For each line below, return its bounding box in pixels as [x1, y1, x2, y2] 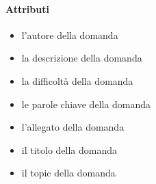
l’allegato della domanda [21, 120, 125, 134]
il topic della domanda [21, 166, 116, 180]
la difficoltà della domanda [21, 73, 133, 88]
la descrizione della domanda [21, 51, 142, 65]
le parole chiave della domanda [21, 96, 151, 111]
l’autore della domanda [21, 27, 118, 42]
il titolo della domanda [21, 142, 118, 157]
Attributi [5, 1, 49, 16]
